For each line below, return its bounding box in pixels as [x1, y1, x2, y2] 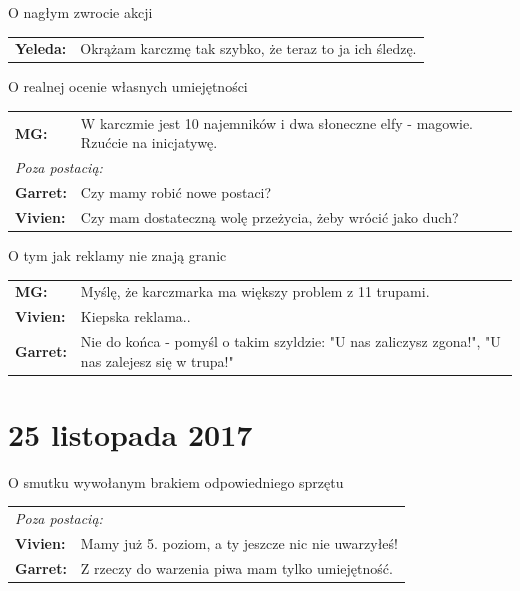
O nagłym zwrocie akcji [8, 2, 153, 22]
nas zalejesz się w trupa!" [80, 350, 234, 371]
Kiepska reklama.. [80, 306, 191, 327]
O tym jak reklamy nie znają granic [8, 245, 227, 265]
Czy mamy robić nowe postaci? [80, 182, 272, 203]
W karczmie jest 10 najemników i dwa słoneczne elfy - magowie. [80, 112, 474, 133]
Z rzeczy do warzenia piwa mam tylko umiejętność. [80, 557, 393, 578]
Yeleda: [15, 38, 67, 59]
